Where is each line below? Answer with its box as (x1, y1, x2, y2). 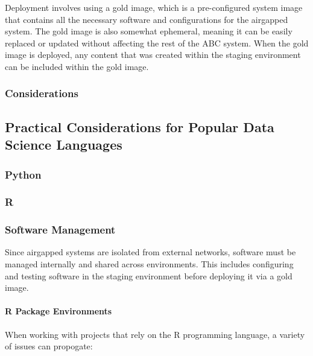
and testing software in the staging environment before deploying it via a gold (5, 269, 292, 282)
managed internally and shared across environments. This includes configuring (5, 258, 294, 270)
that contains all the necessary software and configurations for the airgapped (5, 13, 288, 25)
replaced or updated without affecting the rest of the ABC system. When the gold (5, 36, 309, 49)
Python (5, 167, 42, 182)
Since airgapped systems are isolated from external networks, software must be (5, 246, 296, 258)
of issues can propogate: (5, 340, 93, 352)
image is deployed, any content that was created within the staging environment (5, 48, 301, 61)
